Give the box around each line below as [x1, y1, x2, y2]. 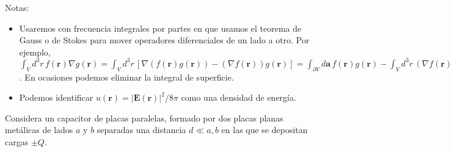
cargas [5, 136, 29, 148]
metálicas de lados [5, 123, 73, 136]
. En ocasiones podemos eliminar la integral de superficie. [19, 70, 234, 83]
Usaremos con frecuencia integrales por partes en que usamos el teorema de [19, 21, 302, 34]
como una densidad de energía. [181, 91, 296, 104]
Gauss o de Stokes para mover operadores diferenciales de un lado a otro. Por [19, 34, 310, 46]
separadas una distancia [97, 123, 186, 136]
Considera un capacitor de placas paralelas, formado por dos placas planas [5, 111, 283, 124]
